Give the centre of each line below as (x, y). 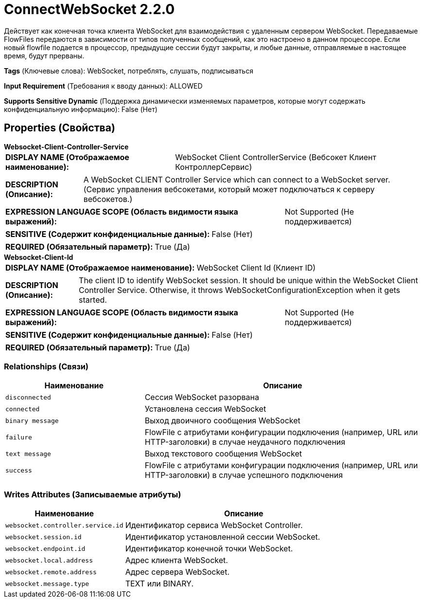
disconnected (28, 397)
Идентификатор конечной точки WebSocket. (209, 549)
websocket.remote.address (51, 572)
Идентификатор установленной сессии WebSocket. (223, 537)
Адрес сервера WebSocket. (177, 572)
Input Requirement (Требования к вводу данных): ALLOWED (103, 86)
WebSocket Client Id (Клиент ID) (256, 267)
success (19, 470)
